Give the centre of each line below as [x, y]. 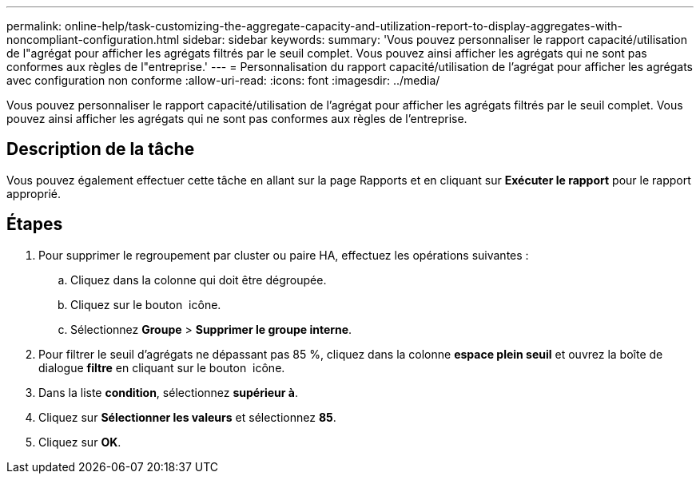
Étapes [35, 224]
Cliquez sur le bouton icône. [146, 304]
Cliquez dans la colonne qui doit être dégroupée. [199, 280]
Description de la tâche [101, 149]
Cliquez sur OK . [80, 442]
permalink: [34, 26]
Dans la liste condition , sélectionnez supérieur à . [168, 392]
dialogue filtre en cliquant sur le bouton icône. [162, 367]
